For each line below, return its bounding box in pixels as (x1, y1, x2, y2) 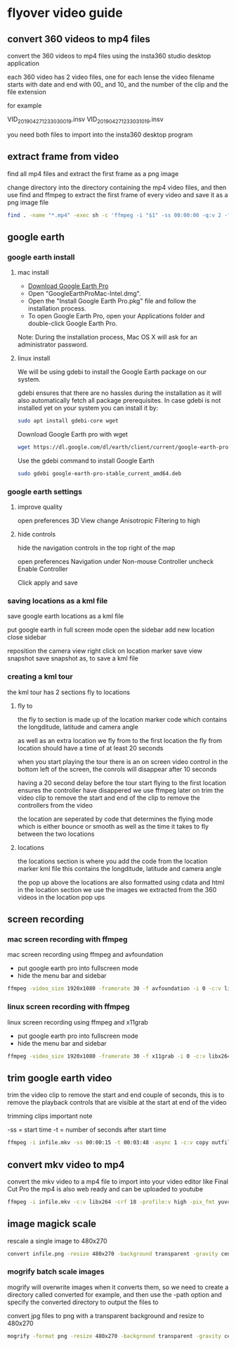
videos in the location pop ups (17, 893, 105, 901)
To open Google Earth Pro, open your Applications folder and (27, 312, 205, 320)
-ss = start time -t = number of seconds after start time (7, 1125, 166, 1134)
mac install (17, 268, 49, 277)
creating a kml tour (7, 672, 73, 682)
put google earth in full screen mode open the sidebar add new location (7, 625, 215, 634)
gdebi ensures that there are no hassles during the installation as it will (17, 389, 222, 397)
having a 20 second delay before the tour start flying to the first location (17, 778, 227, 787)
